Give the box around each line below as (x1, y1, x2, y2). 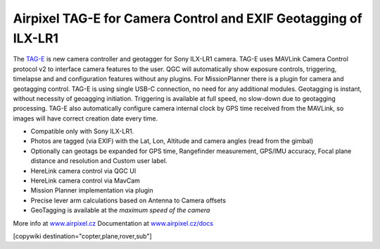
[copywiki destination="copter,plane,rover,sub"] (13, 231, 153, 240)
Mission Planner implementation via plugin (30, 186, 154, 195)
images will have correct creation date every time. (13, 114, 158, 123)
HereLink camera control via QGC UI (30, 166, 137, 175)
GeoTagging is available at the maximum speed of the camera (30, 206, 210, 214)
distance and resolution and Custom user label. (30, 157, 168, 165)
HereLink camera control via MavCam (30, 176, 141, 185)
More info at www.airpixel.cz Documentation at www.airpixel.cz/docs (13, 219, 214, 227)
